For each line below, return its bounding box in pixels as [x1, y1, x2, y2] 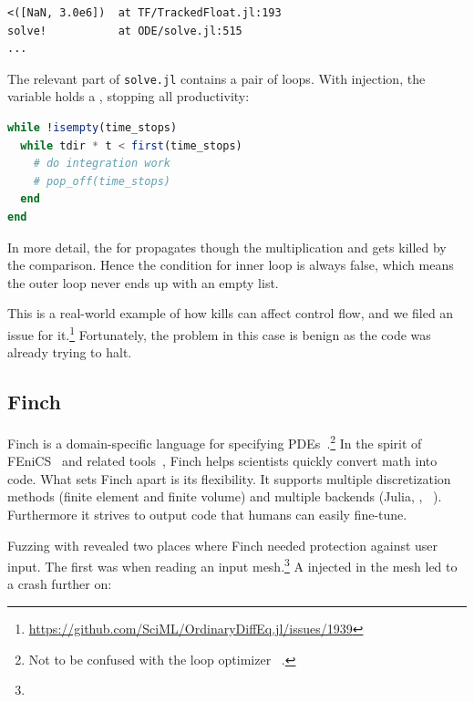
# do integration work [33, 157, 170, 170]
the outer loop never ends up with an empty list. [7, 273, 279, 292]
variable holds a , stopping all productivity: [7, 87, 250, 106]
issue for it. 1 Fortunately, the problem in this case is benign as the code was [7, 322, 431, 344]
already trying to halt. [7, 343, 132, 362]
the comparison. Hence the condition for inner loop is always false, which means [7, 255, 454, 274]
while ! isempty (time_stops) [7, 121, 178, 135]
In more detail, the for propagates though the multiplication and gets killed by [7, 237, 447, 256]
